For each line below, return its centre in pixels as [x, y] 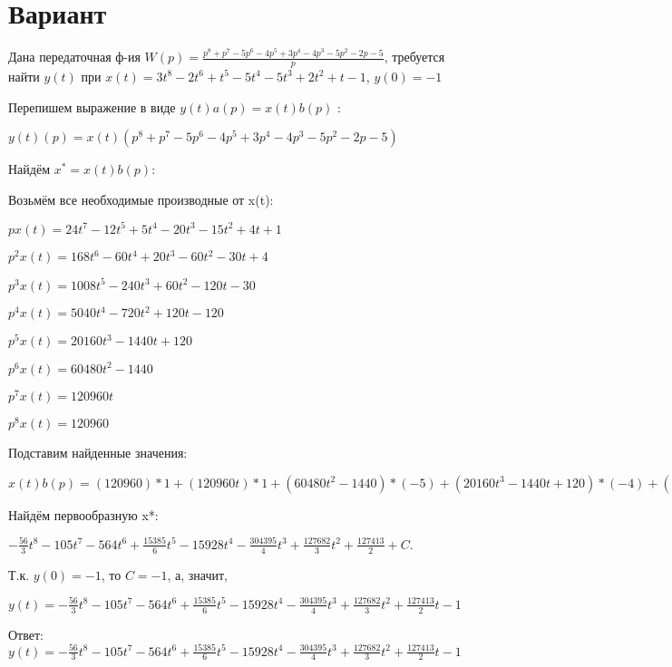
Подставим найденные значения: [98, 453]
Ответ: [26, 634]
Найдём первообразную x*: [83, 514]
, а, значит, [197, 574]
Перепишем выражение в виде [92, 106]
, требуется [414, 57]
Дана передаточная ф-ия [74, 57]
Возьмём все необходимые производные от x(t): [141, 199]
